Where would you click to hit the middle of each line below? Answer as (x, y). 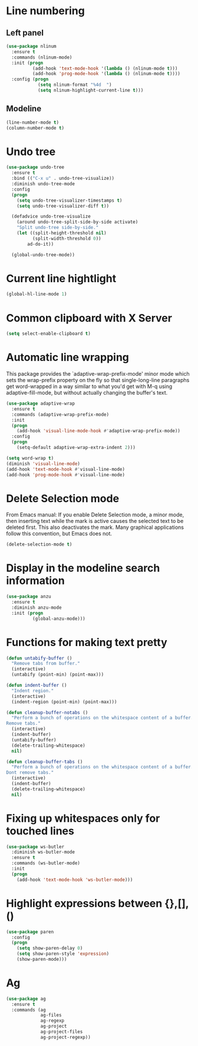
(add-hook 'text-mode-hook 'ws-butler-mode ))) (75, 880)
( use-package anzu (29, 597)
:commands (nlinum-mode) (42, 57)
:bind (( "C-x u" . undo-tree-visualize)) (63, 179)
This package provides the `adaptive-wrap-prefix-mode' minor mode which (98, 374)
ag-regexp (52, 1021)
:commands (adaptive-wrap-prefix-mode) (60, 414)
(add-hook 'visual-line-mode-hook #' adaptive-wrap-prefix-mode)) (99, 431)
